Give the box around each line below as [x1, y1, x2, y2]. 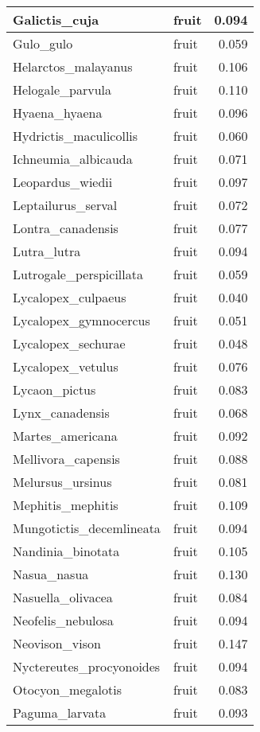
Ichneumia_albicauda [13, 150, 133, 168]
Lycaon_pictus [13, 380, 96, 399]
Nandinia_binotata [13, 542, 120, 560]
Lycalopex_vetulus [13, 357, 118, 376]
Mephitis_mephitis [13, 496, 118, 514]
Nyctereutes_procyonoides [13, 657, 161, 676]
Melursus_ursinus [13, 473, 112, 491]
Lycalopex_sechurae [13, 334, 126, 352]
